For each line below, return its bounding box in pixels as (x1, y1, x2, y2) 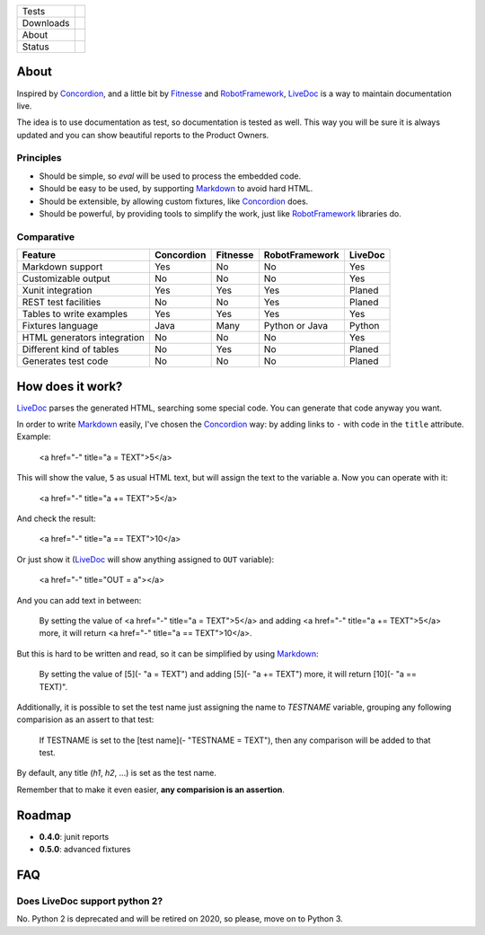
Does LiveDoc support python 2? (16, 895, 163, 907)
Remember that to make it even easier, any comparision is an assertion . (16, 784, 285, 795)
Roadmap (16, 807, 72, 823)
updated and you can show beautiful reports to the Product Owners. (16, 129, 269, 140)
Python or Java (263, 320, 328, 332)
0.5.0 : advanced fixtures (39, 844, 131, 855)
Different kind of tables (22, 343, 119, 356)
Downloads (22, 17, 70, 29)
